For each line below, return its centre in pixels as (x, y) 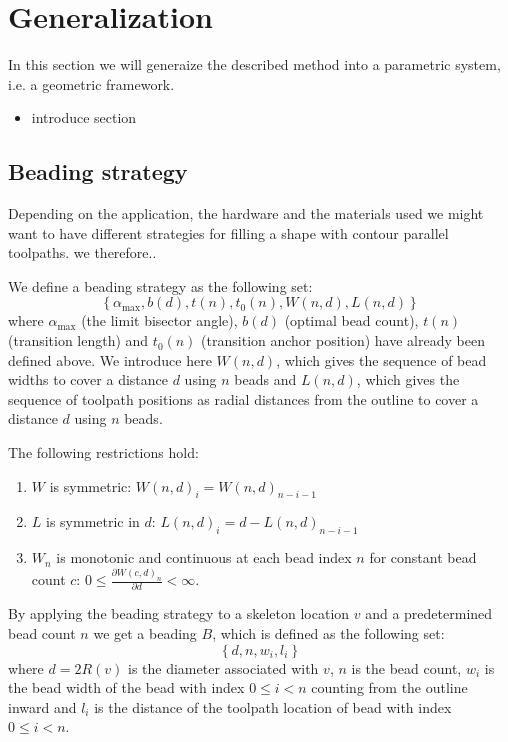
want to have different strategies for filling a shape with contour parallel (228, 232)
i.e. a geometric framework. (91, 83)
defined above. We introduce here (110, 359)
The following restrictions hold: (103, 452)
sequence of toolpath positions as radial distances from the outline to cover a (243, 398)
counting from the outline (389, 687)
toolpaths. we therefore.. (82, 252)
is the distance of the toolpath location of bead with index (273, 706)
